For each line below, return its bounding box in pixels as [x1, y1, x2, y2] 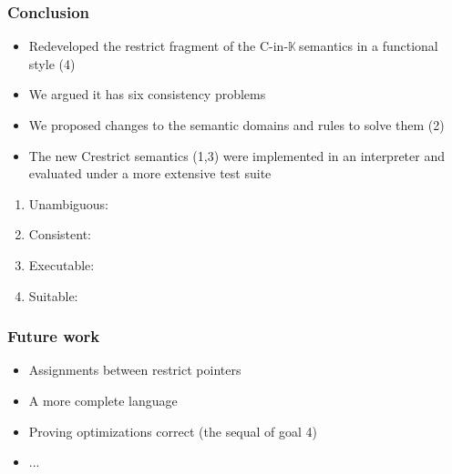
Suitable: [28, 286, 78, 305]
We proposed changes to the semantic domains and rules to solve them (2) [28, 116, 445, 134]
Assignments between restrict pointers [28, 360, 241, 379]
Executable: [28, 255, 95, 274]
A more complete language [28, 390, 178, 409]
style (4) [28, 54, 76, 73]
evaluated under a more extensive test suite [28, 164, 272, 183]
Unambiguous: [28, 194, 109, 213]
